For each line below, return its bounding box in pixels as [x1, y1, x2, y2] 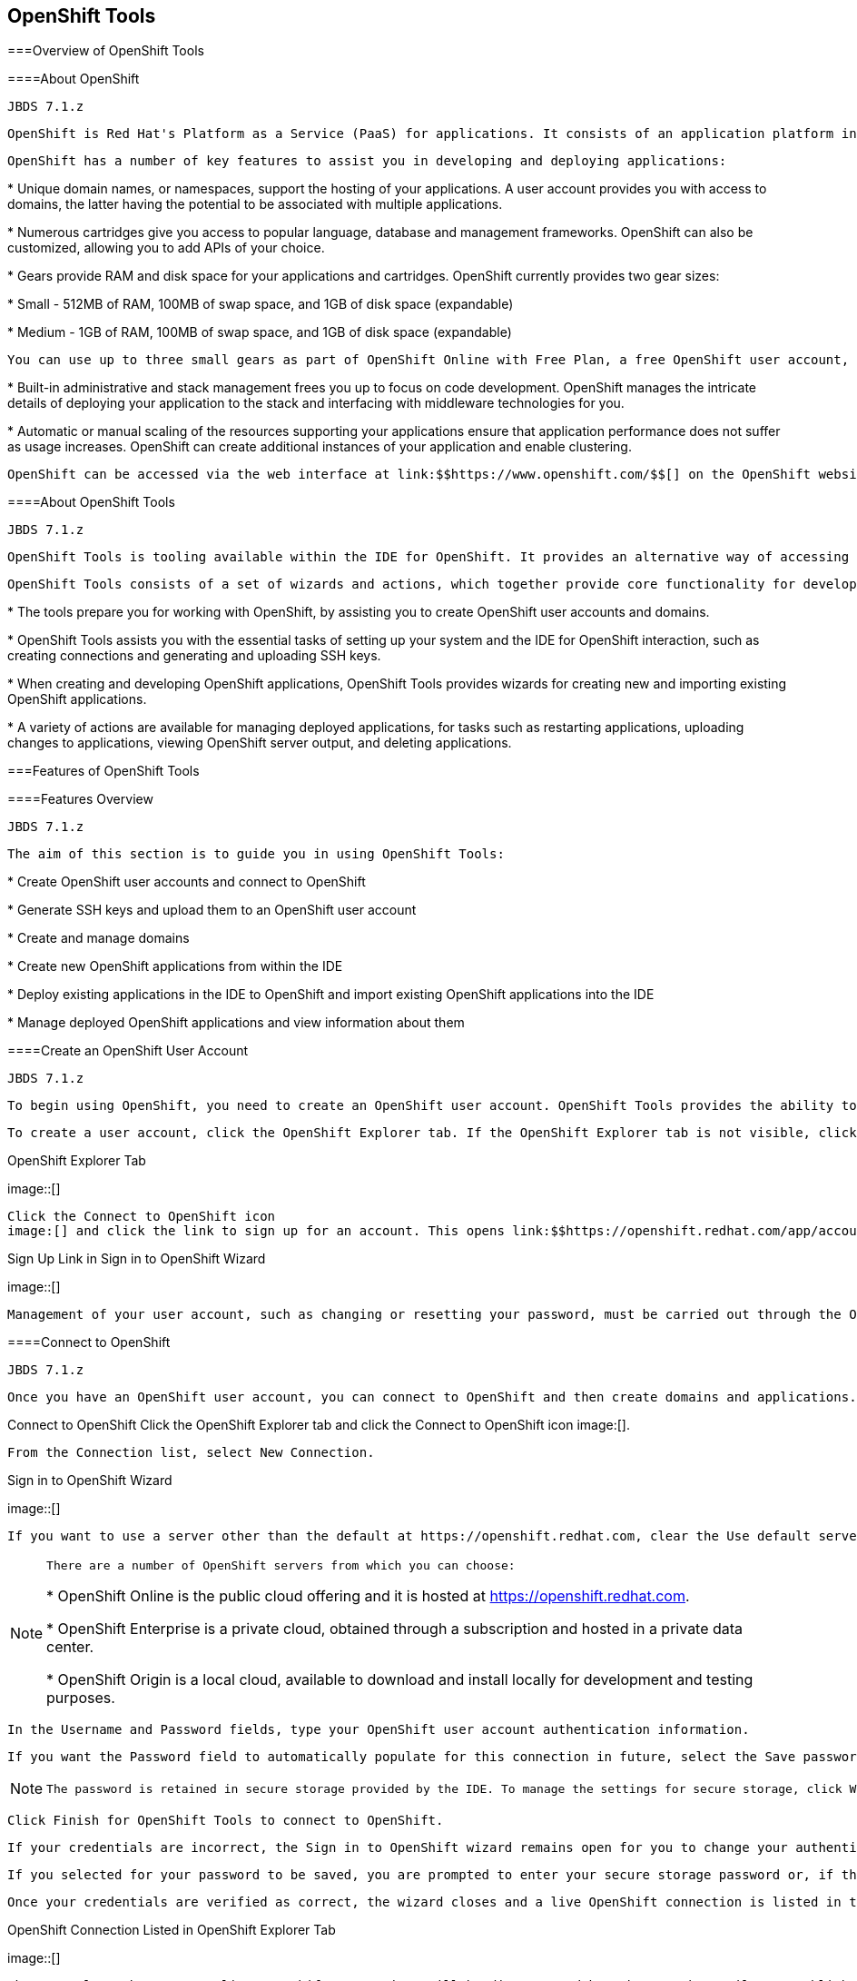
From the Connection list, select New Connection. [7, 1445, 375, 1461]
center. [46, 1638, 94, 1657]
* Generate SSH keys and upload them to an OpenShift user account [7, 902, 417, 918]
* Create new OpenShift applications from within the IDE [7, 958, 343, 975]
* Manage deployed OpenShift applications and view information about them [7, 1015, 465, 1031]
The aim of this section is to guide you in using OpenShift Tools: [7, 847, 505, 862]
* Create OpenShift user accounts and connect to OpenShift [7, 874, 366, 890]
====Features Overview [7, 791, 153, 807]
